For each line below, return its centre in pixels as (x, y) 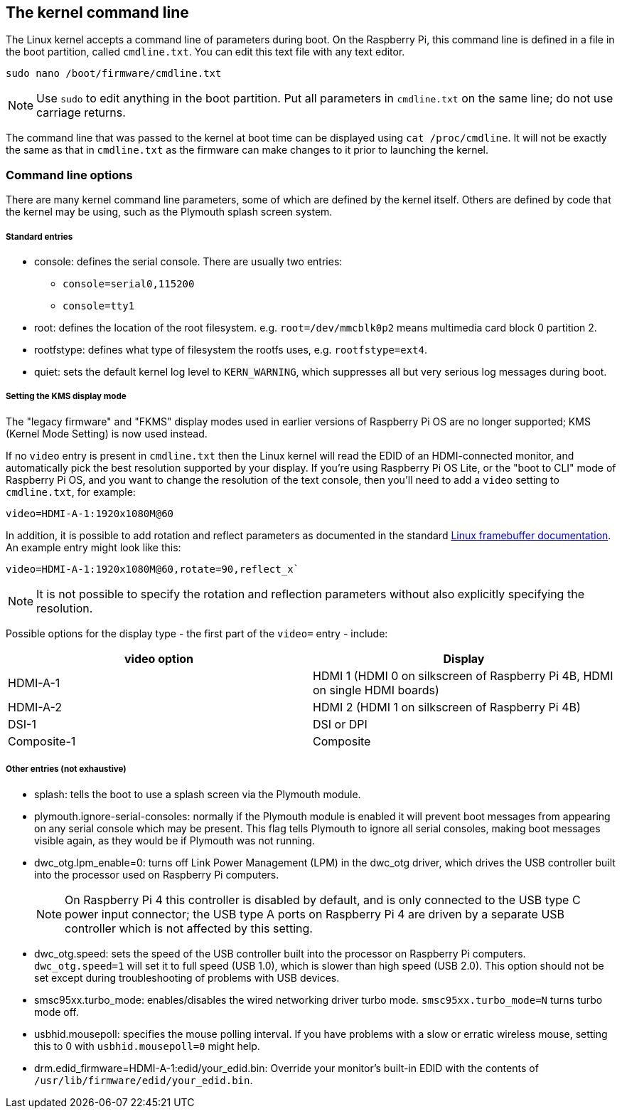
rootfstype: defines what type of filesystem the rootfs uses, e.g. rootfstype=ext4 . (231, 349)
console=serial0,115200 (129, 283)
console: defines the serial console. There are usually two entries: (188, 261)
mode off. (57, 1012)
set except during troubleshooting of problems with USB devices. (187, 977)
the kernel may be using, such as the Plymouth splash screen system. (169, 212)
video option (159, 658)
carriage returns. (81, 113)
